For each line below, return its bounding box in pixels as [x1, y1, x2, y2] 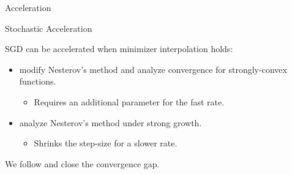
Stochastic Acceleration [5, 21, 92, 34]
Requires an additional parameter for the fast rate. [34, 95, 225, 108]
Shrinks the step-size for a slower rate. [34, 137, 178, 149]
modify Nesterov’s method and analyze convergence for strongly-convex [19, 62, 287, 75]
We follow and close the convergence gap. [5, 157, 160, 170]
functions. [19, 75, 56, 88]
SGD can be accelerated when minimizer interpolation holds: [5, 42, 233, 55]
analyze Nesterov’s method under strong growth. [19, 116, 202, 129]
